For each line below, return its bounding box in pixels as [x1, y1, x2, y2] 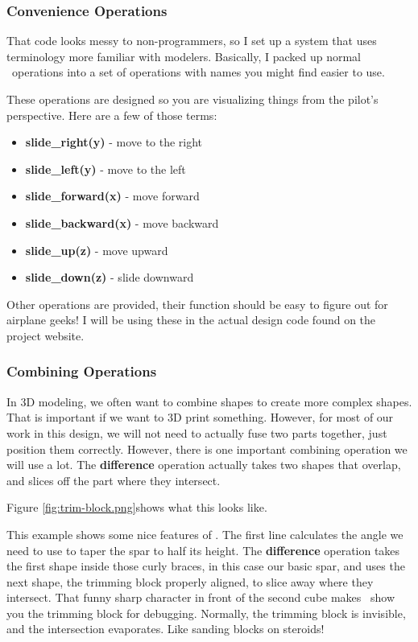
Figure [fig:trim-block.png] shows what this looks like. [6, 499, 267, 516]
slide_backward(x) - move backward [25, 214, 219, 231]
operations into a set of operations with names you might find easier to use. [11, 64, 385, 80]
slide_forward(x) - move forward [25, 187, 200, 204]
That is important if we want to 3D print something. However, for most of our [6, 409, 394, 426]
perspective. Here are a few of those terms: [6, 106, 217, 123]
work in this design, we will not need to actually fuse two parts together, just [6, 424, 387, 441]
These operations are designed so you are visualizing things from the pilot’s [6, 91, 379, 107]
